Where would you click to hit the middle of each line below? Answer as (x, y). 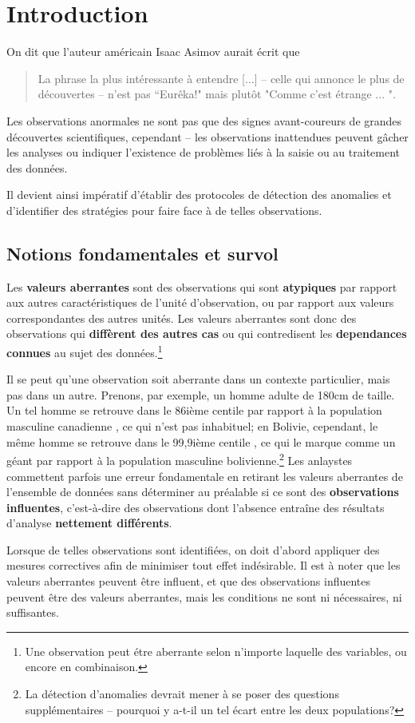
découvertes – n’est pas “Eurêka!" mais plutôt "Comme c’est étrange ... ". (217, 94)
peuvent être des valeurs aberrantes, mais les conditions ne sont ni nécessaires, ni (204, 596)
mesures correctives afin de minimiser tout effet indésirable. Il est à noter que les (204, 565)
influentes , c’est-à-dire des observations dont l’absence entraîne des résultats (196, 507)
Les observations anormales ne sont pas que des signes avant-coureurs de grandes (204, 120)
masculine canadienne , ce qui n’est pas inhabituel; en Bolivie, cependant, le (192, 426)
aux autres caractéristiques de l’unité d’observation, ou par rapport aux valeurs (200, 302)
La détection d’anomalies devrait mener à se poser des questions (182, 694)
